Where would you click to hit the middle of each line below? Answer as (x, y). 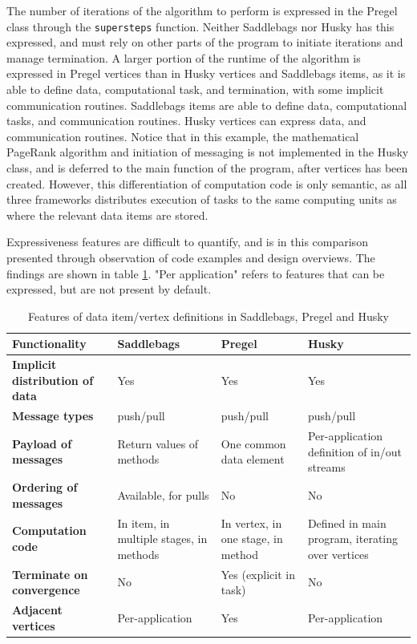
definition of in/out (354, 451)
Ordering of (45, 487)
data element (253, 459)
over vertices (338, 554)
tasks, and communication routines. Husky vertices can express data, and (186, 121)
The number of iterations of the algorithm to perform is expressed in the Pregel (202, 10)
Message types (53, 416)
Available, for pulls (163, 494)
